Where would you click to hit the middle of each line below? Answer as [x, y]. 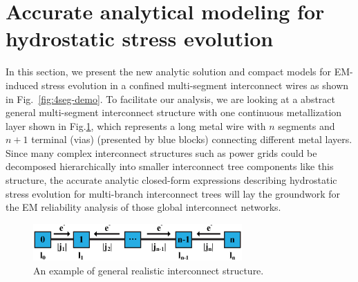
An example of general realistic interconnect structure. [149, 270]
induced [22, 85]
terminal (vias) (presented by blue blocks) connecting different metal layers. [192, 139]
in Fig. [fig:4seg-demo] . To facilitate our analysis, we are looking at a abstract [171, 98]
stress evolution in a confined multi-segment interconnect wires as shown [195, 85]
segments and [307, 125]
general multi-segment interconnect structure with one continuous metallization [174, 112]
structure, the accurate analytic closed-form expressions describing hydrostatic [171, 180]
